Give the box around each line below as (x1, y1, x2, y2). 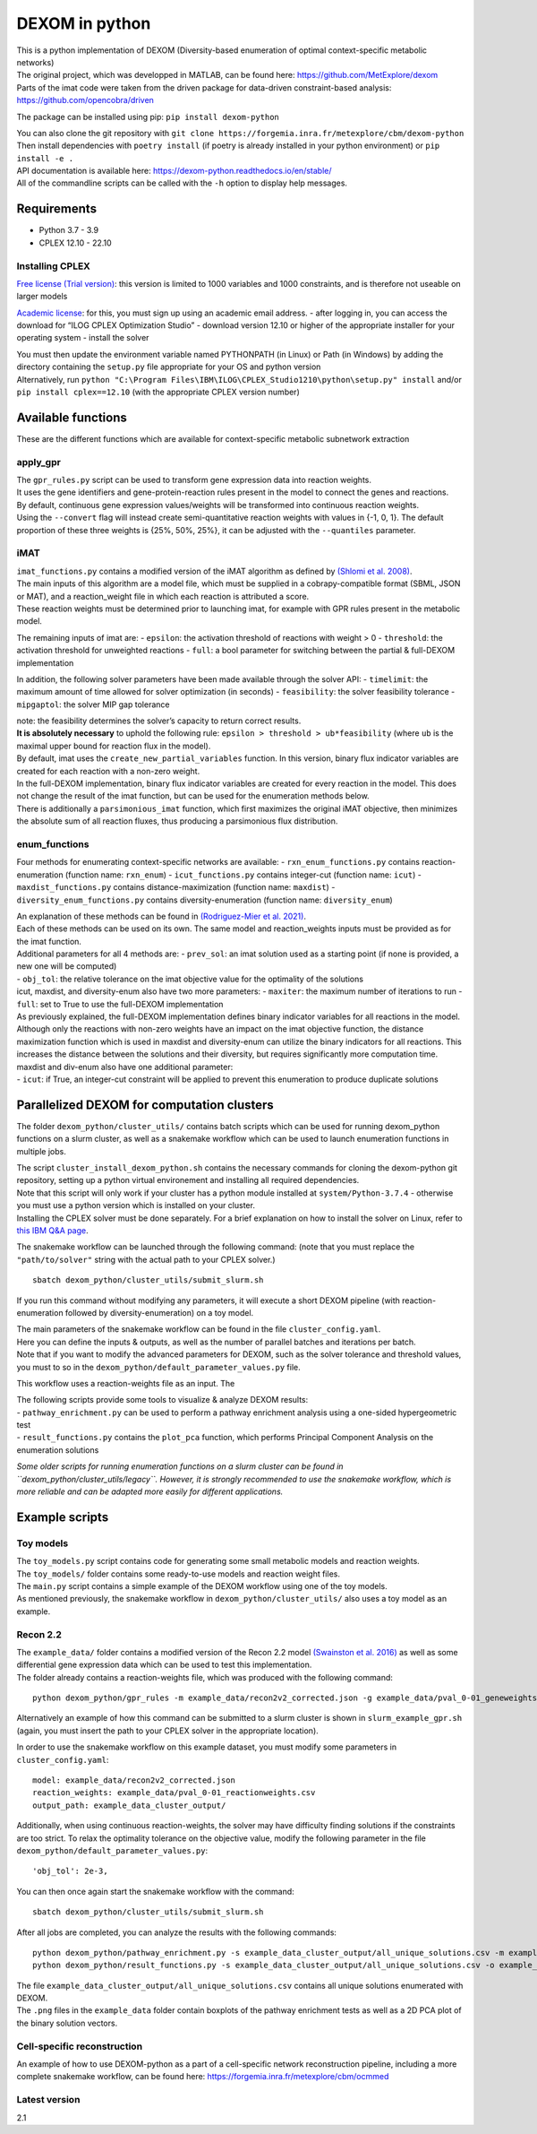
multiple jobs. (16, 1145, 66, 1156)
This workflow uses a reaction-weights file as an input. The (16, 1378, 235, 1388)
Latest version (16, 2094, 81, 2106)
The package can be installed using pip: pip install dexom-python (16, 111, 279, 122)
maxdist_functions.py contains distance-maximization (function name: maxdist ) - (16, 882, 336, 893)
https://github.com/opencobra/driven (16, 95, 154, 106)
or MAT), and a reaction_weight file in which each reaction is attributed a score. (16, 591, 310, 601)
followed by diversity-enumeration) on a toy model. (64, 1307, 254, 1318)
